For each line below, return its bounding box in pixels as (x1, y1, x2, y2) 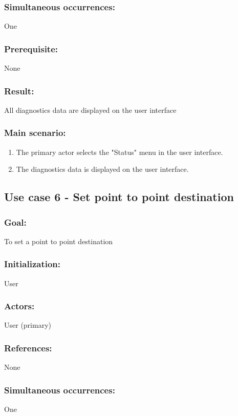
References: (4, 341, 52, 354)
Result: (4, 84, 34, 97)
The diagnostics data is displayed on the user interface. (16, 164, 189, 174)
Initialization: (4, 257, 61, 270)
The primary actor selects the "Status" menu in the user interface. (16, 146, 223, 157)
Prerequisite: (4, 42, 58, 55)
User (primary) (4, 320, 51, 330)
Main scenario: (4, 126, 66, 139)
